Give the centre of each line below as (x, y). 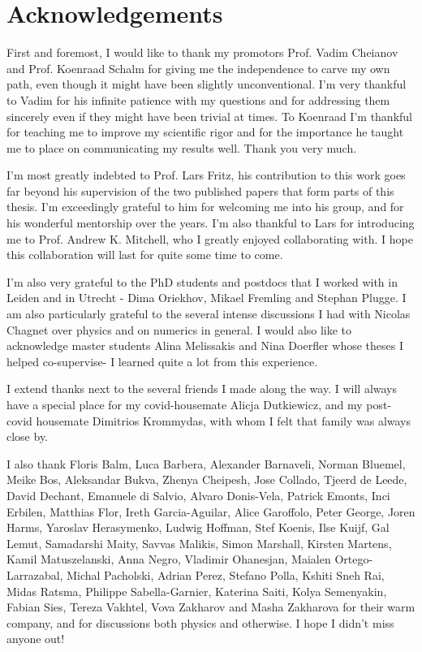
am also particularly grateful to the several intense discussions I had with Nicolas (209, 314)
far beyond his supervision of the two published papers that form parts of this (200, 190)
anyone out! (36, 639)
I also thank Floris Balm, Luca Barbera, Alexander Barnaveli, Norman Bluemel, (206, 463)
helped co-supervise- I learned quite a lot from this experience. (162, 361)
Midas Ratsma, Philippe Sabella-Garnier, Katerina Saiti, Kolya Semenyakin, (197, 591)
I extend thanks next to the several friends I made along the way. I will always (202, 389)
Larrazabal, (35, 574)
